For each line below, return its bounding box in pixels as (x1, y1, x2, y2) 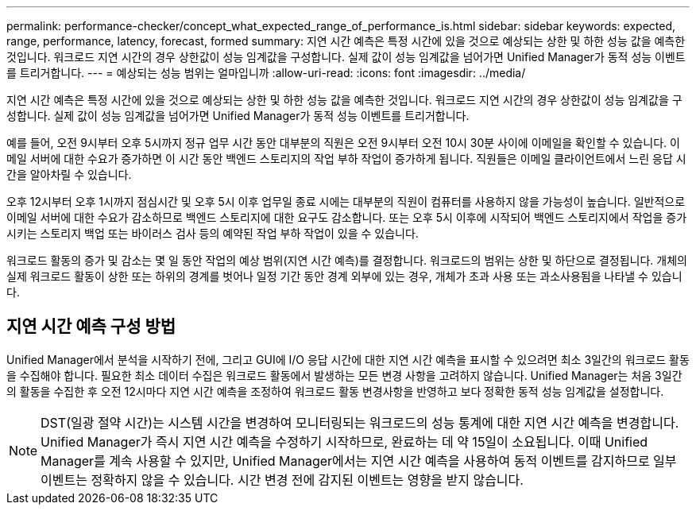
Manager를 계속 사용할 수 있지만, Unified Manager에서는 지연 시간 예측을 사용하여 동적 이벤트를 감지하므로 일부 (41, 452, 677, 469)
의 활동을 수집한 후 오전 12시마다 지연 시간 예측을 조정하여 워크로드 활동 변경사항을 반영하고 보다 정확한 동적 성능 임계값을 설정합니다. (6, 384, 664, 398)
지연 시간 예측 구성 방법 (6, 316, 176, 337)
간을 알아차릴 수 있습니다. (6, 168, 132, 181)
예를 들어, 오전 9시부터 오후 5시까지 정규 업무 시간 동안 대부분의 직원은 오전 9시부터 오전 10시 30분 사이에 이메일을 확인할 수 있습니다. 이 (6, 136, 680, 149)
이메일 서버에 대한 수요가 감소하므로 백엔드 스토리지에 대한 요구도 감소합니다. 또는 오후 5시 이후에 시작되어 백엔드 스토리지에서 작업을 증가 (6, 211, 687, 224)
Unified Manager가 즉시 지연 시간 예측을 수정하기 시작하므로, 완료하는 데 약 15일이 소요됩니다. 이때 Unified (41, 433, 648, 450)
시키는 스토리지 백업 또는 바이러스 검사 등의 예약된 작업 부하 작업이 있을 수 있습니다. (6, 226, 419, 240)
